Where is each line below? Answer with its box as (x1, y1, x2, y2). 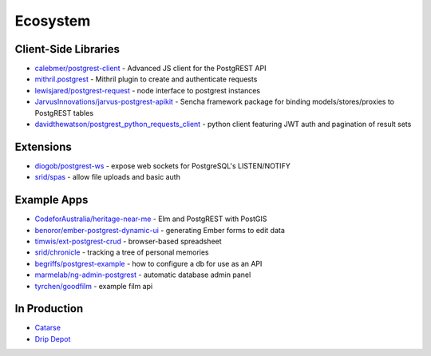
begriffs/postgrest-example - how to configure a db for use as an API (34, 259, 263, 268)
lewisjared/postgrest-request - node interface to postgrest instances (34, 85, 261, 95)
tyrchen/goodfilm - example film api (34, 281, 153, 291)
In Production (14, 302, 84, 315)
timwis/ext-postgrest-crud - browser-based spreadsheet (34, 236, 223, 246)
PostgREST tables (34, 108, 94, 117)
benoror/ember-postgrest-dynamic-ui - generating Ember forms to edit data (34, 225, 285, 235)
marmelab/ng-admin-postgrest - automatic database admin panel (34, 270, 251, 279)
